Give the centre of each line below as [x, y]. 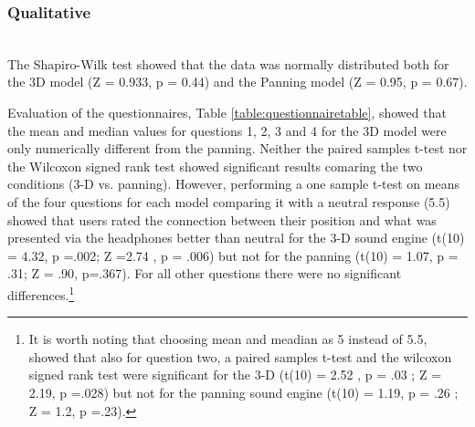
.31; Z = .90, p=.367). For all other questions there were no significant [205, 273]
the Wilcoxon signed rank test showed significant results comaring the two [215, 166]
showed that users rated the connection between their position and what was [222, 219]
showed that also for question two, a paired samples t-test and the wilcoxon [240, 356]
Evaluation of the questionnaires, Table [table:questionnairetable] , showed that [227, 112]
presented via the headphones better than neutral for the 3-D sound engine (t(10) [236, 238]
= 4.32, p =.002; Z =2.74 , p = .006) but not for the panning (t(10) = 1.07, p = [233, 255]
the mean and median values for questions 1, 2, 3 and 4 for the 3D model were [227, 130]
